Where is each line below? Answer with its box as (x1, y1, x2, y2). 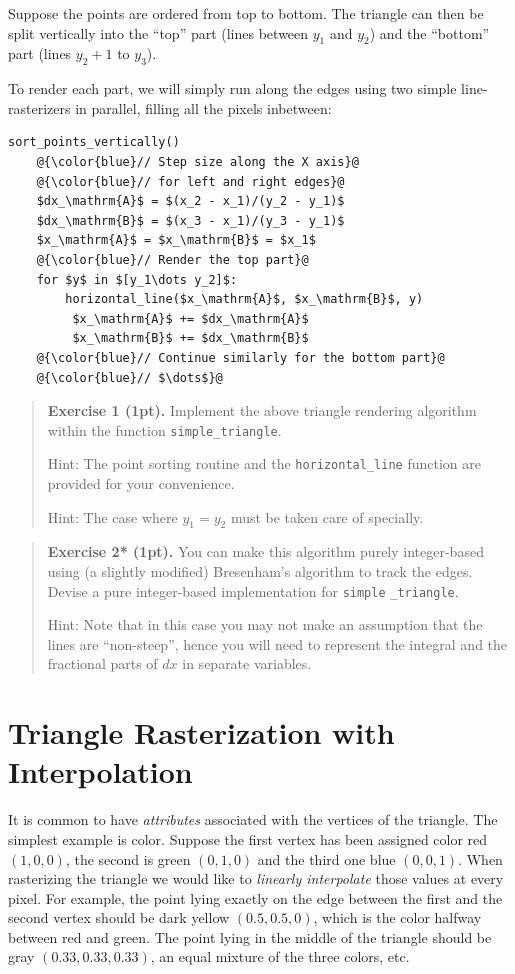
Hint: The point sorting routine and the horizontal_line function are (47, 453, 481, 474)
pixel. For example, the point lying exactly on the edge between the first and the (8, 887, 503, 908)
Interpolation (8, 751, 193, 792)
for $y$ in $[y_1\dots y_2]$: (36, 272, 238, 287)
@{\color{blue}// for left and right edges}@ (36, 174, 345, 189)
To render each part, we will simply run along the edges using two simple (8, 78, 457, 99)
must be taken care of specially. (230, 506, 424, 527)
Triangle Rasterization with (8, 712, 395, 753)
